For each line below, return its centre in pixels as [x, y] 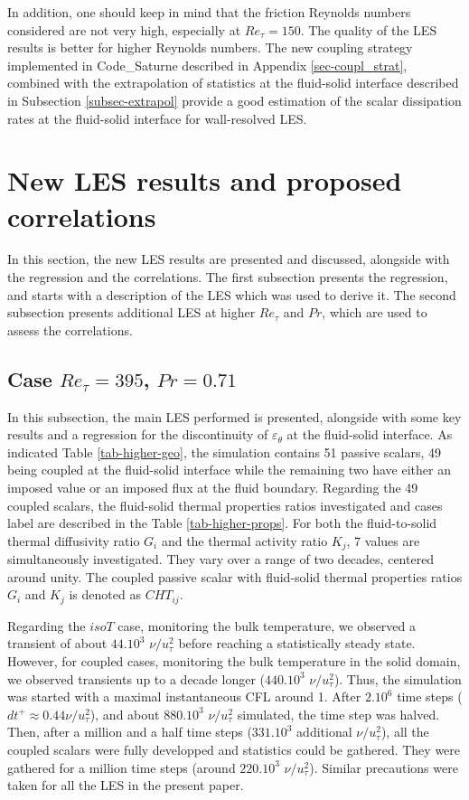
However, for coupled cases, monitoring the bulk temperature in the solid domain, [234, 661]
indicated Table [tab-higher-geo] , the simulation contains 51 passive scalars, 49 [225, 452]
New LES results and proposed [205, 180]
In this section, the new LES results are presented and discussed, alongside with [229, 259]
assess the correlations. [70, 329]
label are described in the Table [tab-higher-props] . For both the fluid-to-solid [222, 523]
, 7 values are [383, 540]
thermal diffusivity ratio [74, 540]
